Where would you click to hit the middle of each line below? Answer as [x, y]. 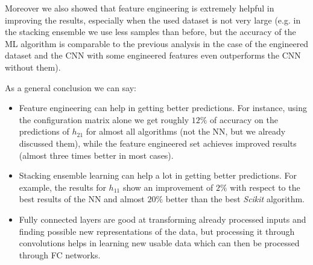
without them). [33, 67]
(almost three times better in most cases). [96, 155]
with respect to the [265, 187]
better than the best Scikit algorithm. [235, 199]
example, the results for [62, 187]
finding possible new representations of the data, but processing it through [157, 231]
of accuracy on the [244, 119]
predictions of [44, 131]
